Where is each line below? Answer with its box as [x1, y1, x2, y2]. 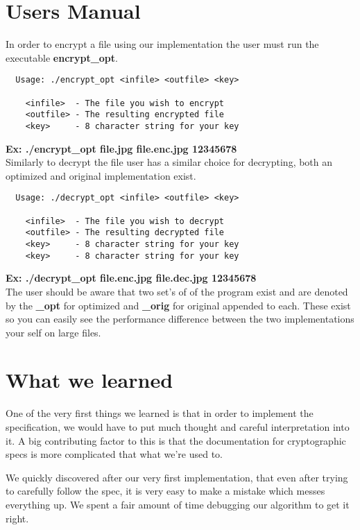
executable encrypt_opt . [6, 50, 118, 65]
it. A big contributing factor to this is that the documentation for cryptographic [6, 433, 346, 447]
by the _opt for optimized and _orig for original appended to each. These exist [6, 298, 351, 312]
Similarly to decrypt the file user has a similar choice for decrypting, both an [6, 155, 333, 169]
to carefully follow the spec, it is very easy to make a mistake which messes [6, 484, 325, 498]
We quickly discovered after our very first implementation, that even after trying [6, 470, 348, 484]
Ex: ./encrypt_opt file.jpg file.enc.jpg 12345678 [6, 141, 237, 155]
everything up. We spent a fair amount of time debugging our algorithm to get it [6, 497, 350, 511]
